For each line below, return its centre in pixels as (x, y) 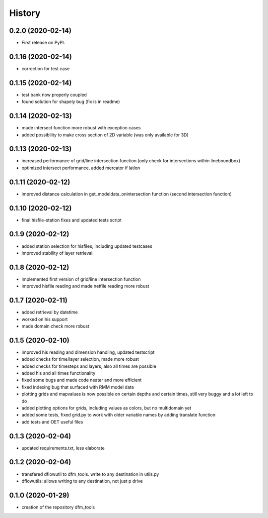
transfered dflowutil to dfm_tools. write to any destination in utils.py (90, 474)
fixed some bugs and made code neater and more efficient (82, 380)
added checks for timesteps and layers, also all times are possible (89, 366)
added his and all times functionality (59, 373)
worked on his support (45, 319)
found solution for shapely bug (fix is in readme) (71, 102)
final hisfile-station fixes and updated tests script (71, 220)
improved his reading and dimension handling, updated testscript (88, 352)
